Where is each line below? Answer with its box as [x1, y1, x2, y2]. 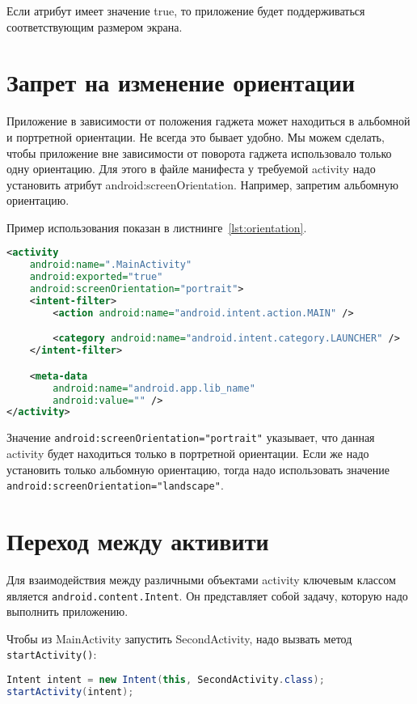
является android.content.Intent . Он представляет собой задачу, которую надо [6, 587, 408, 604]
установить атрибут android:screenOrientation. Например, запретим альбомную [6, 176, 399, 193]
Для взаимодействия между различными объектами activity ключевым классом [6, 570, 396, 587]
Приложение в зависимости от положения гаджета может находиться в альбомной [6, 112, 411, 129]
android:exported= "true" [29, 271, 163, 283]
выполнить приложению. [6, 603, 128, 620]
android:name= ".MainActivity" [29, 259, 192, 271]
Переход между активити [6, 524, 269, 557]
